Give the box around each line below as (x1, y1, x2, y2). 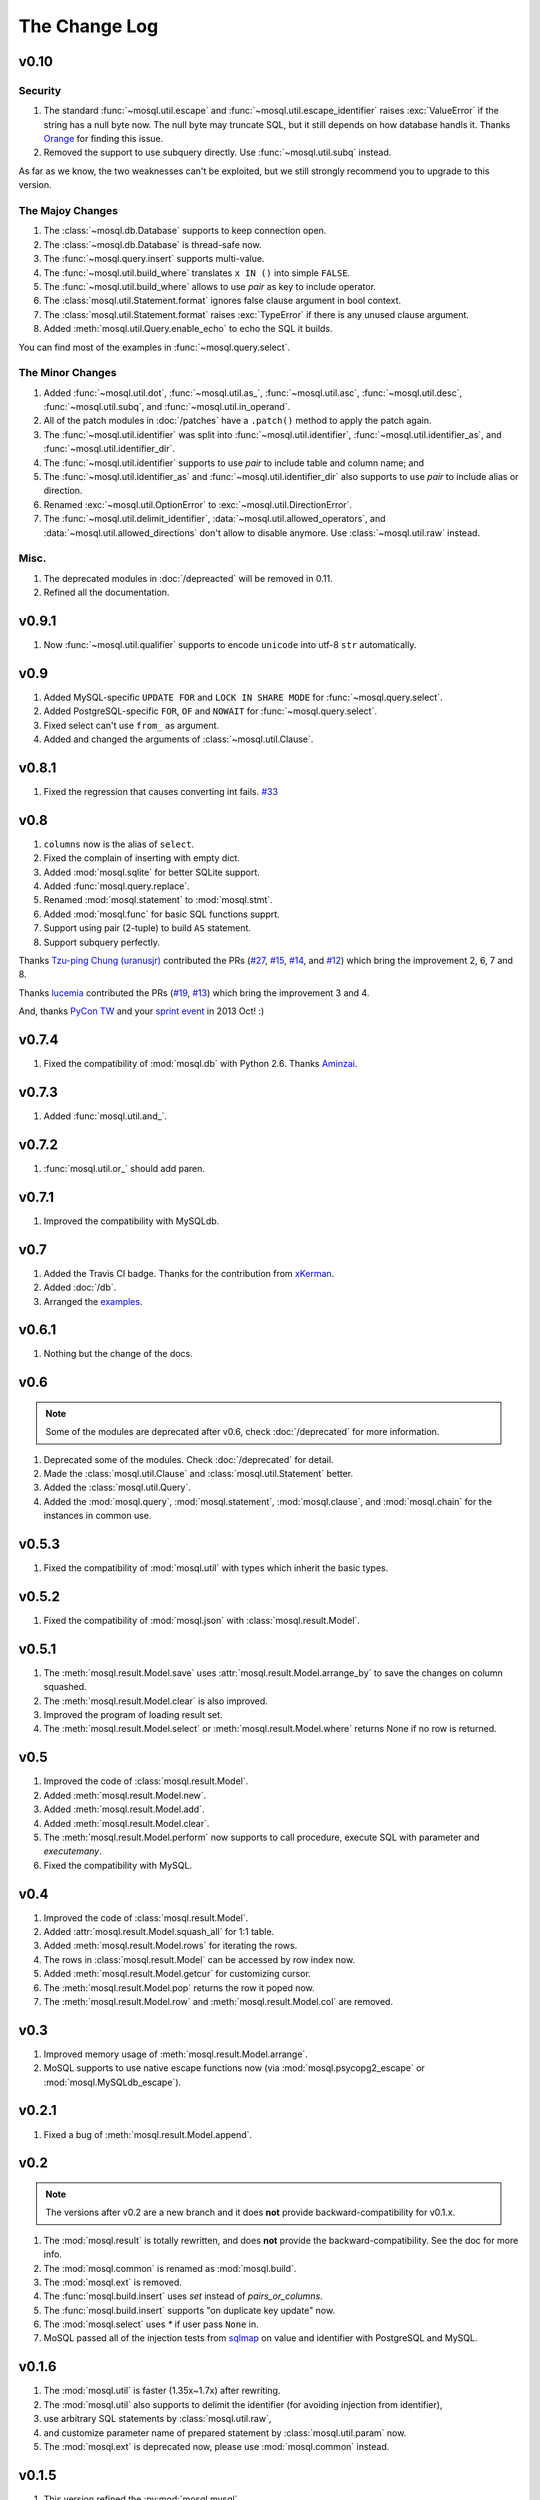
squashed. (43, 1681, 87, 1693)
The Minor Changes (18, 366, 117, 380)
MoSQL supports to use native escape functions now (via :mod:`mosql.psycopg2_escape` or (43, 2062, 425, 2074)
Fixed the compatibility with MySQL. (43, 1859, 193, 1871)
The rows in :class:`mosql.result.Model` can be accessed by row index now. (43, 1953, 355, 1965)
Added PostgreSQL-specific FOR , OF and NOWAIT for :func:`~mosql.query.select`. (43, 705, 377, 717)
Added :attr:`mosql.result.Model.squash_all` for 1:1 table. (43, 1926, 275, 1937)
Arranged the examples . (43, 1295, 143, 1307)
